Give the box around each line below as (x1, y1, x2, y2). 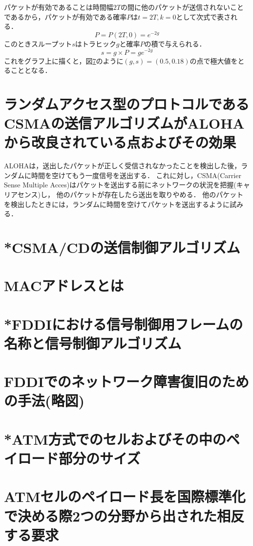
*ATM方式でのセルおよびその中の (4, 429, 226, 449)
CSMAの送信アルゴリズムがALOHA (4, 113, 245, 133)
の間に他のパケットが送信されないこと (121, 2, 244, 12)
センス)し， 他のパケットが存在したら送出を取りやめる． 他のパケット (17, 189, 244, 199)
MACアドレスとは (4, 275, 124, 296)
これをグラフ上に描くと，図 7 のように (4, 55, 124, 66)
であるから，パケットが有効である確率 (4, 11, 127, 22)
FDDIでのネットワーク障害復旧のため (4, 371, 249, 391)
